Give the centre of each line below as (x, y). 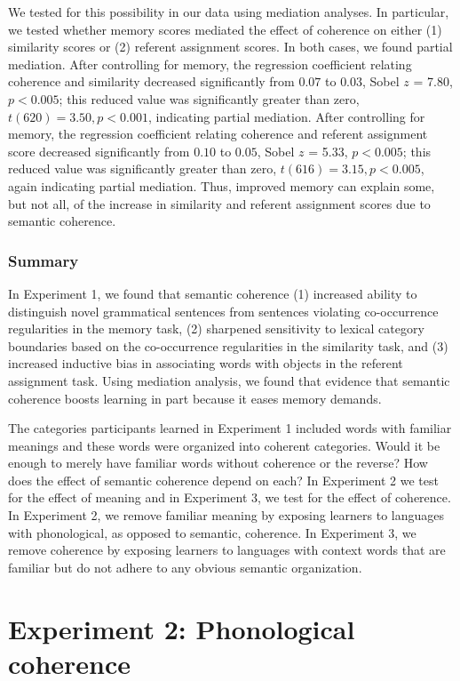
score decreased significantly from (99, 151)
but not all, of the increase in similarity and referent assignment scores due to (219, 203)
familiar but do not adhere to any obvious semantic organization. (185, 567)
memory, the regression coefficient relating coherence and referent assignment (218, 134)
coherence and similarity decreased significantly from (151, 81)
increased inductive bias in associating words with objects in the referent (206, 363)
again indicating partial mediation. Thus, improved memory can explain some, (222, 185)
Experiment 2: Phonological (182, 628)
